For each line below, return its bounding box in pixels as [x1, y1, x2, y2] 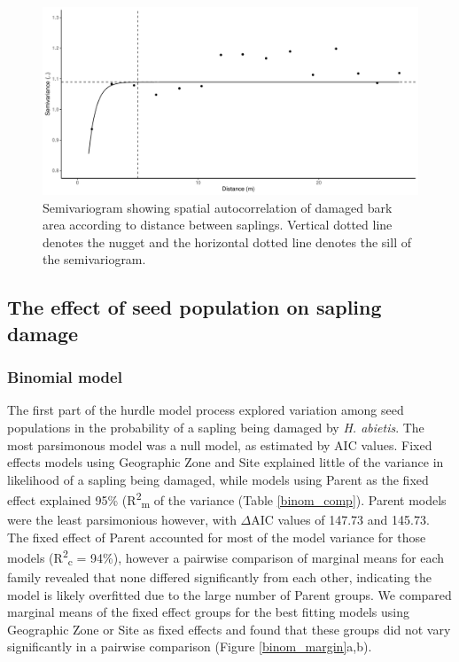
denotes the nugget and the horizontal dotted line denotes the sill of [43, 232, 411, 251]
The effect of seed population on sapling [7, 293, 382, 321]
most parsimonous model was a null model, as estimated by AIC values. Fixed [7, 435, 432, 454]
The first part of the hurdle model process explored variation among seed [7, 401, 404, 419]
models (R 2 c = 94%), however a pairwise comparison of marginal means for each [7, 546, 445, 569]
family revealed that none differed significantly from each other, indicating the [7, 568, 432, 587]
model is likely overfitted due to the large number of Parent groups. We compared [7, 585, 452, 604]
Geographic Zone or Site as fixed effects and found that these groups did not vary [7, 619, 451, 638]
